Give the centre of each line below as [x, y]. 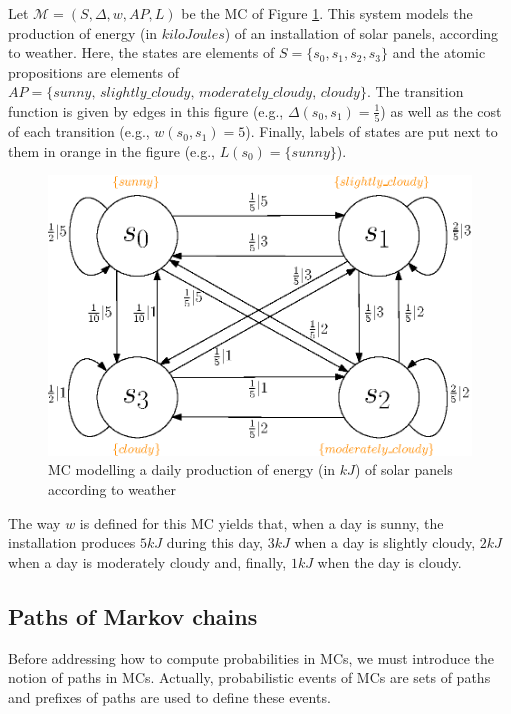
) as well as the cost [441, 110]
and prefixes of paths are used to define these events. [169, 696]
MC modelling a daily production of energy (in [192, 469]
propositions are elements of [94, 71]
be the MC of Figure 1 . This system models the [327, 13]
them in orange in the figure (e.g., [111, 150]
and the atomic [439, 52]
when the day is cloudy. [389, 561]
